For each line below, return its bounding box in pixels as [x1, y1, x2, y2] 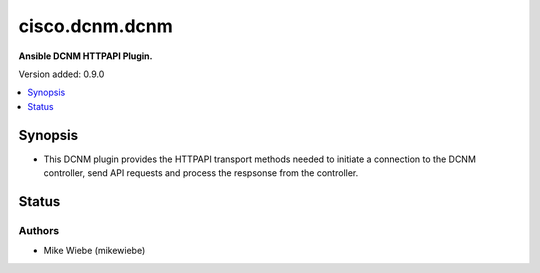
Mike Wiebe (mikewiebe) [43, 245, 146, 257]
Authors [18, 223, 60, 237]
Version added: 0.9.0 [18, 68, 105, 80]
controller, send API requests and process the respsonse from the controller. [43, 167, 359, 179]
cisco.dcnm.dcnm [18, 15, 174, 37]
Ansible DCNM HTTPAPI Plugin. [18, 50, 154, 62]
